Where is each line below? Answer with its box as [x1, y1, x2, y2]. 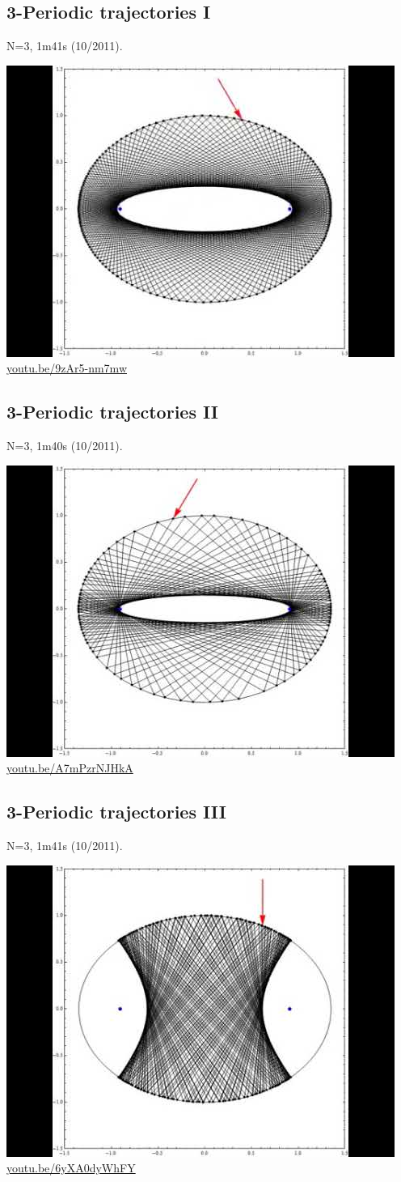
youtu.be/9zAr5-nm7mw [6, 359, 127, 376]
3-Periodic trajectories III [6, 799, 226, 824]
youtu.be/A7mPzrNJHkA [6, 759, 133, 776]
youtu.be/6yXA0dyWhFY [6, 1159, 136, 1176]
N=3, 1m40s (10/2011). [6, 437, 123, 454]
